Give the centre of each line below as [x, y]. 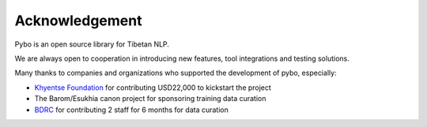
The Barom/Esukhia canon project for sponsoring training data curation [150, 99]
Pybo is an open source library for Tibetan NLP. [92, 44]
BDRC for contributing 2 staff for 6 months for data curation [132, 110]
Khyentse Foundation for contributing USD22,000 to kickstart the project [153, 88]
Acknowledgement [78, 21]
